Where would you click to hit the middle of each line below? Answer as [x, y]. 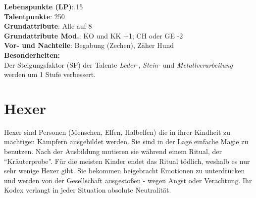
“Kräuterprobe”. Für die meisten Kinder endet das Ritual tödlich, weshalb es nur [127, 161]
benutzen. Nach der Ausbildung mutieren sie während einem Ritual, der [113, 151]
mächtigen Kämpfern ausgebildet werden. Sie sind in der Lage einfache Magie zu [126, 141]
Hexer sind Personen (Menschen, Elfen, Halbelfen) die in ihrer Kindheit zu [117, 132]
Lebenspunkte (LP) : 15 [44, 6]
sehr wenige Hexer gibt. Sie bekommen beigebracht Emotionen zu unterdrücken [125, 171]
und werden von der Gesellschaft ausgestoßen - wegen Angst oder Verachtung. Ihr [128, 180]
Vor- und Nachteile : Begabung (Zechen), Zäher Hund [89, 45]
